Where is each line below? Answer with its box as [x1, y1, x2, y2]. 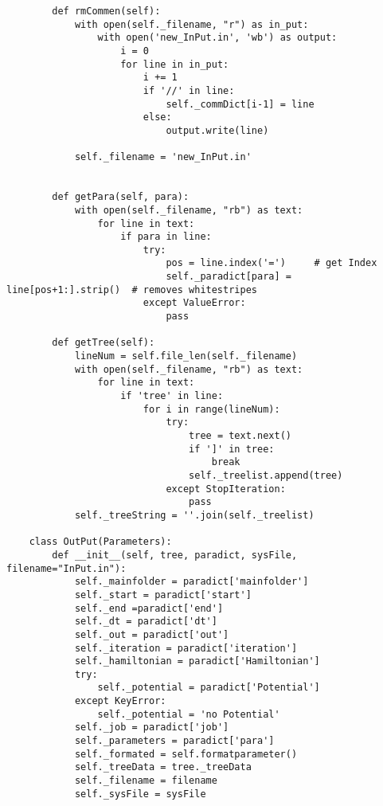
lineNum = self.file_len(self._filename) [74, 350, 298, 362]
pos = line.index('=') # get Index [166, 257, 377, 269]
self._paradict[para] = [166, 271, 291, 283]
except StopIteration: [166, 483, 286, 495]
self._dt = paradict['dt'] [74, 616, 217, 628]
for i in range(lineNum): [143, 403, 280, 415]
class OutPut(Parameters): [29, 536, 172, 548]
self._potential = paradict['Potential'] [97, 682, 320, 694]
